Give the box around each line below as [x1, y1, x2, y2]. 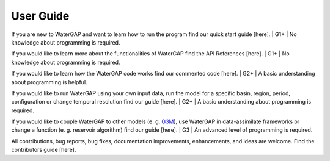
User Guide [11, 9, 70, 23]
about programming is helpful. [11, 78, 88, 85]
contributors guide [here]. [11, 146, 76, 154]
